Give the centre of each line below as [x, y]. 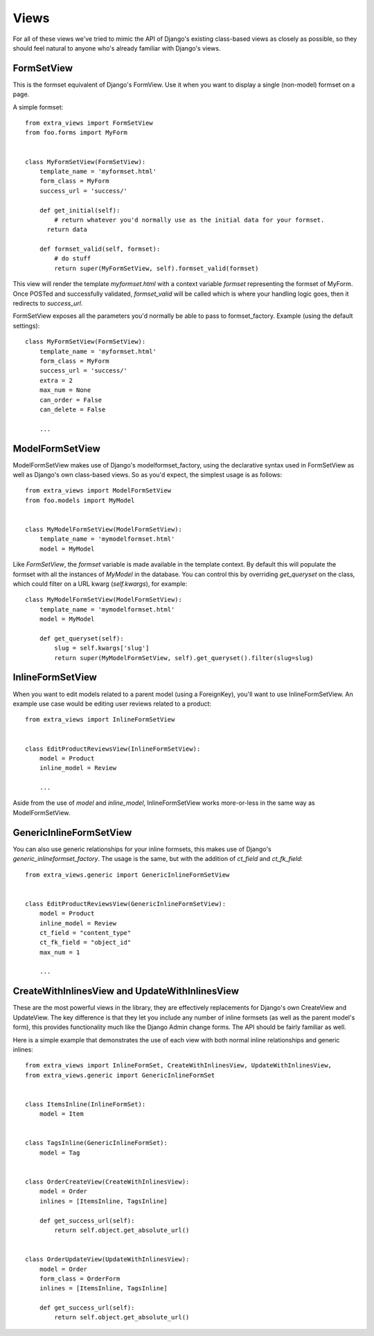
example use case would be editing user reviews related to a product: [112, 704]
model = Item [61, 1114]
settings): [26, 326]
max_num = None [65, 390]
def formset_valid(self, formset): [100, 249]
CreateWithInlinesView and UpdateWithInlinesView [126, 991]
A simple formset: [38, 107]
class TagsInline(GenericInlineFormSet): [96, 1143]
